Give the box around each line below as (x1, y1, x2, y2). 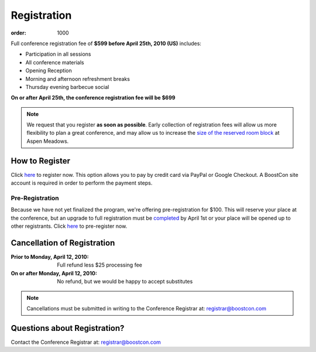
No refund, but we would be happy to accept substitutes (57, 278, 193, 285)
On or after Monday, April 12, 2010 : (11, 269, 98, 276)
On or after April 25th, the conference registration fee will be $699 (11, 94, 176, 101)
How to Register (11, 156, 70, 166)
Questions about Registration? (11, 323, 125, 333)
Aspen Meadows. (26, 138, 69, 145)
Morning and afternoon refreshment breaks (25, 75, 130, 82)
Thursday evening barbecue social (25, 83, 109, 90)
